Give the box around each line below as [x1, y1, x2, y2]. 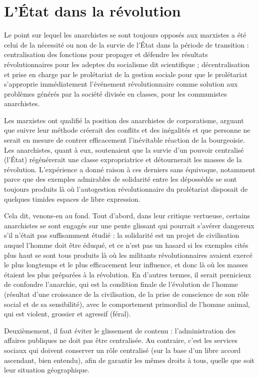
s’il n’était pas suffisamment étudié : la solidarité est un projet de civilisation [4, 230, 239, 240]
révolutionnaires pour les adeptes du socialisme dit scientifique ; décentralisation [4, 59, 250, 69]
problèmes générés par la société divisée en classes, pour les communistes [4, 88, 227, 99]
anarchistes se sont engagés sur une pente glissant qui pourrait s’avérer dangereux [4, 220, 254, 230]
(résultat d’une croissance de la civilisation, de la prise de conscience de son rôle [4, 288, 249, 299]
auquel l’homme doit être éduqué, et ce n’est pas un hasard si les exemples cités [4, 240, 248, 250]
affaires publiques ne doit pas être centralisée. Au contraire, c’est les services [4, 335, 238, 345]
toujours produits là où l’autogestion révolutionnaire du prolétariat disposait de [4, 184, 248, 194]
